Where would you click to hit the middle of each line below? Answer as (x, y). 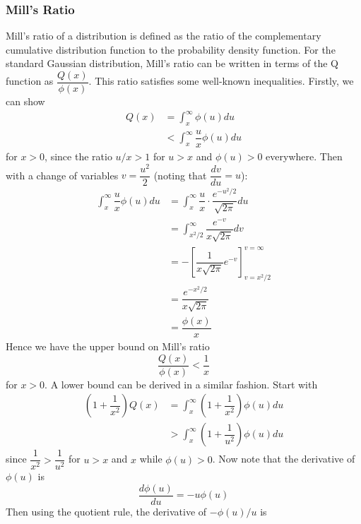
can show (25, 101)
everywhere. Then (304, 156)
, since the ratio (78, 156)
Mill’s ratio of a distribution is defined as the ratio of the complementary (164, 36)
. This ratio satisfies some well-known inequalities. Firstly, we (221, 81)
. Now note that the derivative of (284, 459)
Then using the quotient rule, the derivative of (106, 512)
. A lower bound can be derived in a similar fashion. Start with (181, 384)
